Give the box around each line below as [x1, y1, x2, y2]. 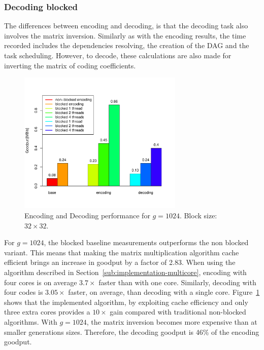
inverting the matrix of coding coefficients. [4, 60, 136, 70]
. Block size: [179, 210, 217, 221]
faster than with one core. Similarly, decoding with [98, 277, 256, 287]
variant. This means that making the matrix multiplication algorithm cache [4, 247, 239, 257]
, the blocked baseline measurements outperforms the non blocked [44, 237, 249, 248]
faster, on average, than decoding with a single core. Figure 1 [68, 287, 260, 297]
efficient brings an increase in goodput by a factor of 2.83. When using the [4, 257, 236, 267]
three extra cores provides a [4, 306, 90, 317]
